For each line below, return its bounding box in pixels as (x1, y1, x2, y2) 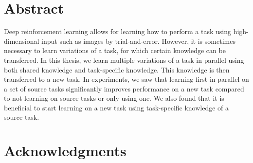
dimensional (4, 36, 39, 46)
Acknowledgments (4, 141, 126, 161)
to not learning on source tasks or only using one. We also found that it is (4, 93, 224, 103)
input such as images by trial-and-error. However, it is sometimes (41, 36, 235, 46)
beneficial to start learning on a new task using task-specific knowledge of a (4, 102, 229, 112)
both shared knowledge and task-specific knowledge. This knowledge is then (4, 64, 230, 74)
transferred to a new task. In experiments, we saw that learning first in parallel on (4, 74, 249, 84)
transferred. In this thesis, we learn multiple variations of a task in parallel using (4, 54, 244, 65)
